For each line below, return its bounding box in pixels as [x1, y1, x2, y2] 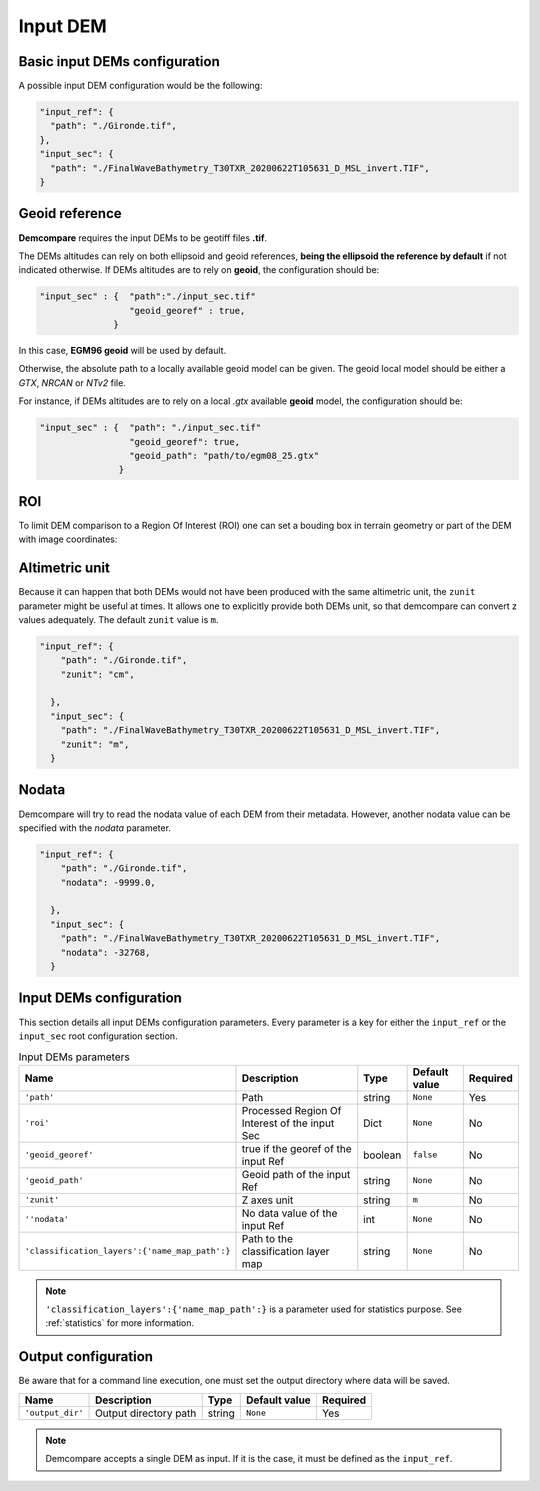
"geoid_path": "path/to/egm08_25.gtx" [128, 450, 320, 461]
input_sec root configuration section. [18, 1030, 179, 1042]
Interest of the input [241, 1116, 335, 1130]
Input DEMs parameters [18, 1050, 130, 1064]
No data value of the [241, 1206, 338, 1220]
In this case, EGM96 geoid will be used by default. [18, 345, 227, 357]
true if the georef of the [241, 1141, 352, 1155]
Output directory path [95, 1406, 197, 1420]
